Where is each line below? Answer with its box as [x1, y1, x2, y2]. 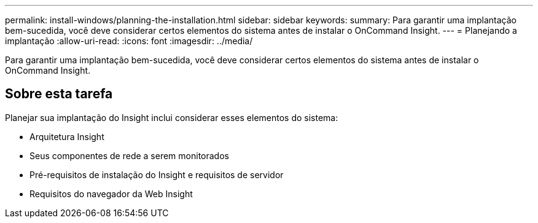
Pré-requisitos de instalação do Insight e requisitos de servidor [29, 169, 284, 180]
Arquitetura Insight [29, 131, 104, 142]
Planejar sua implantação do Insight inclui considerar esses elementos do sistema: [5, 112, 338, 123]
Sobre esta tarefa [5, 86, 113, 102]
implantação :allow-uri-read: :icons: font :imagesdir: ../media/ [5, 36, 253, 46]
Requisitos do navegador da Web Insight [29, 188, 193, 199]
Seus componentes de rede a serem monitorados [29, 150, 229, 161]
